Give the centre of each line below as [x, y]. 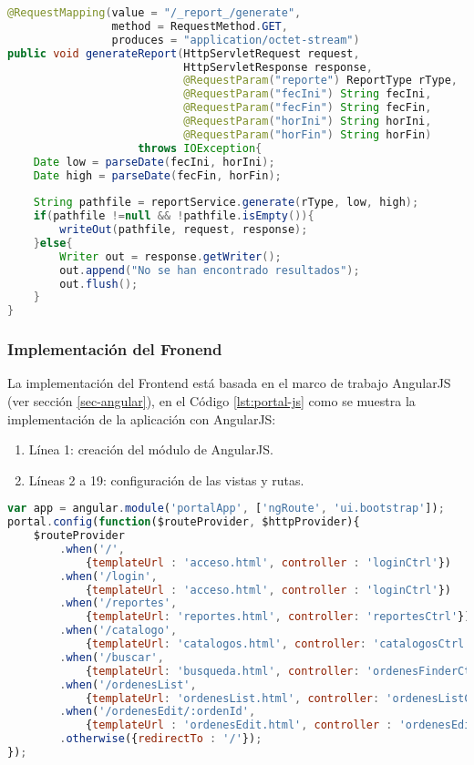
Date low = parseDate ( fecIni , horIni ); [154, 162]
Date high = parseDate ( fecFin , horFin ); [157, 175]
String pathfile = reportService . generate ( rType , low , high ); [226, 203]
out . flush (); [99, 284]
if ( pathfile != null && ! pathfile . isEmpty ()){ [174, 216]
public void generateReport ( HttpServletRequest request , [184, 53]
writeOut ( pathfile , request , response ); [184, 229]
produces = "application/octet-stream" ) [236, 40]
